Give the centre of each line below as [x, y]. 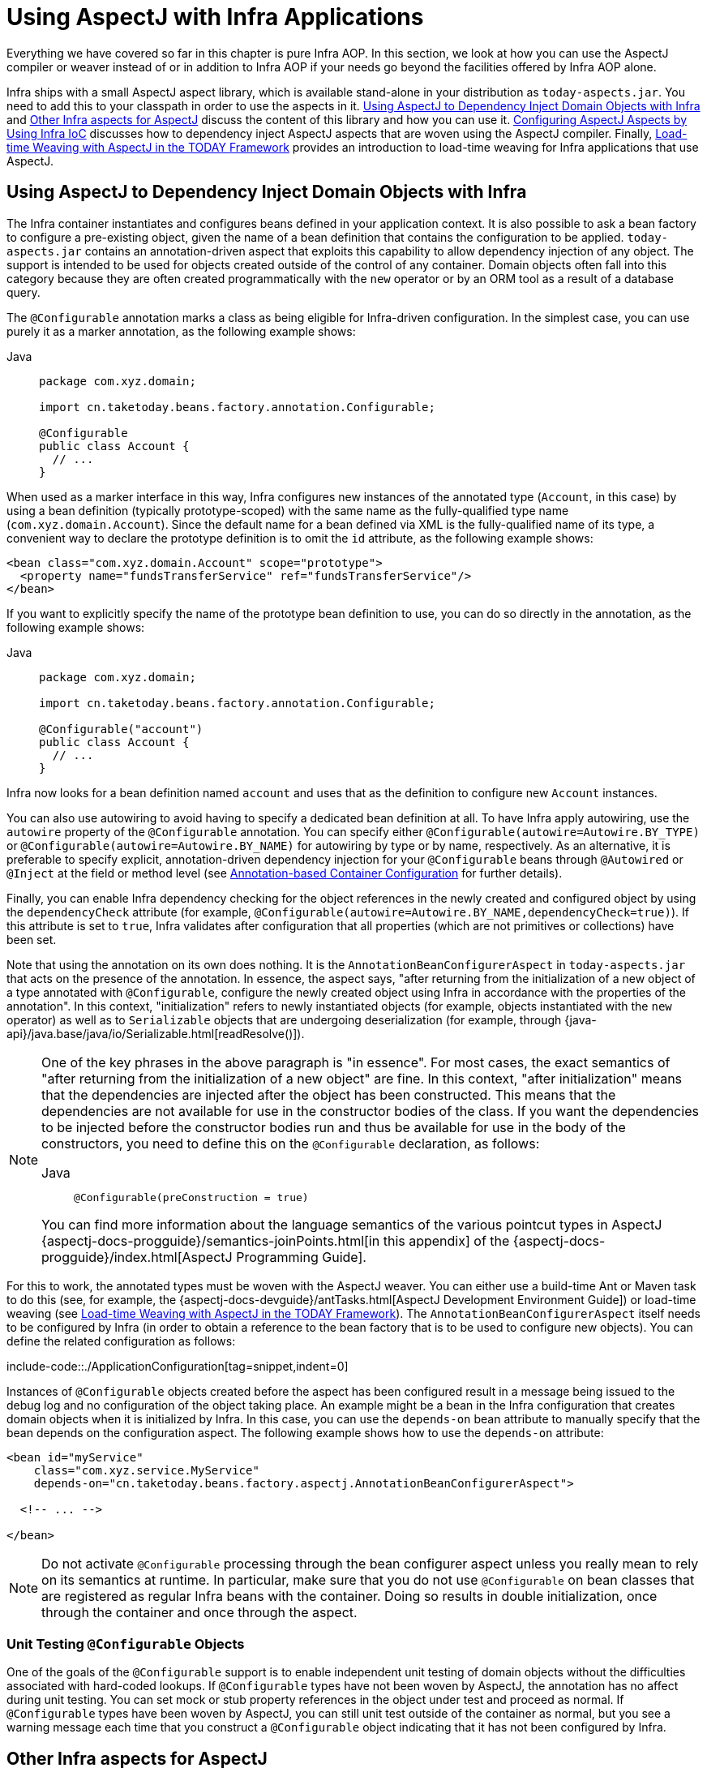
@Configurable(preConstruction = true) [191, 1197]
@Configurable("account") [121, 729]
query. [24, 292]
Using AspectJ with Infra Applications [215, 17]
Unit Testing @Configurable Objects [126, 1644]
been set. [32, 939]
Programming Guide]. [301, 1257]
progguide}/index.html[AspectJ [137, 1257]
